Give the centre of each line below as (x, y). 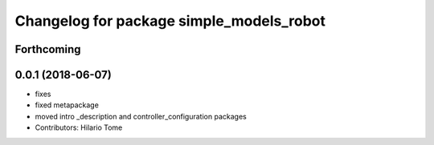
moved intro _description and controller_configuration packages (141, 116)
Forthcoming (48, 49)
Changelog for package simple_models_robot (170, 21)
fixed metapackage (67, 105)
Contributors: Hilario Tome (79, 127)
